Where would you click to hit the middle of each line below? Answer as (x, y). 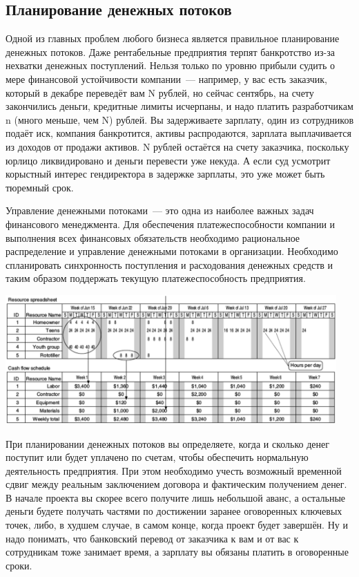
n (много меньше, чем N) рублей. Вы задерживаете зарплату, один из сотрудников (180, 119)
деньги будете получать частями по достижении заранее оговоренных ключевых (174, 511)
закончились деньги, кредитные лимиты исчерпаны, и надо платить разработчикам (179, 106)
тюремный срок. (40, 187)
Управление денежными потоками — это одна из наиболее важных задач (160, 210)
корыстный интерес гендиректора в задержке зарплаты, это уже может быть (165, 174)
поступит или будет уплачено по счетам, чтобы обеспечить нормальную (157, 457)
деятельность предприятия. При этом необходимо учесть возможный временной (174, 470)
